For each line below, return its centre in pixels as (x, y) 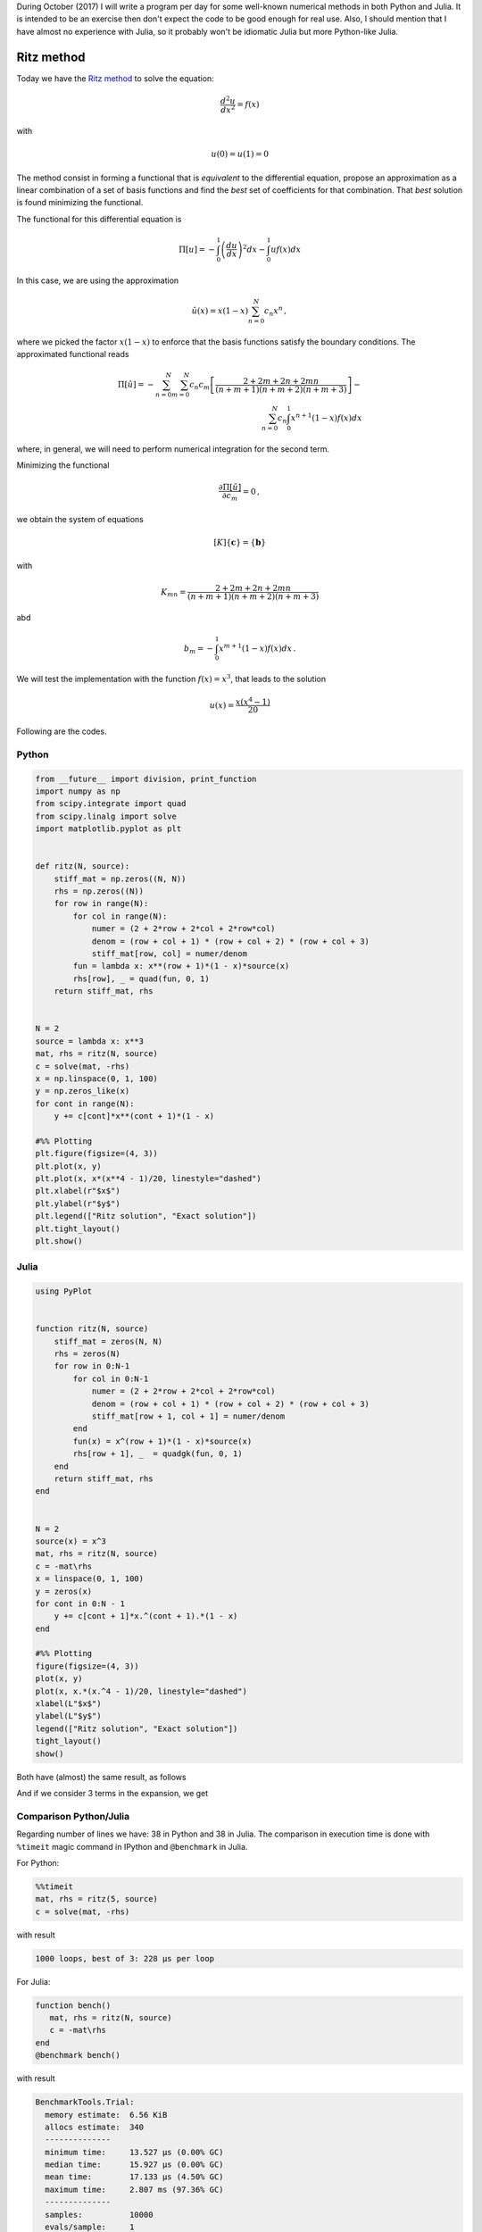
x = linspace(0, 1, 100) (90, 1579)
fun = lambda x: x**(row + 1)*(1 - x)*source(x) (181, 966)
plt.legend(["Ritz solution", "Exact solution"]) (146, 1216)
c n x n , (275, 311)
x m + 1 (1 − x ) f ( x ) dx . (258, 647)
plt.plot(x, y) (68, 1166)
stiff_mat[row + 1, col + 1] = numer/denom (188, 1416)
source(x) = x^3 (71, 1541)
